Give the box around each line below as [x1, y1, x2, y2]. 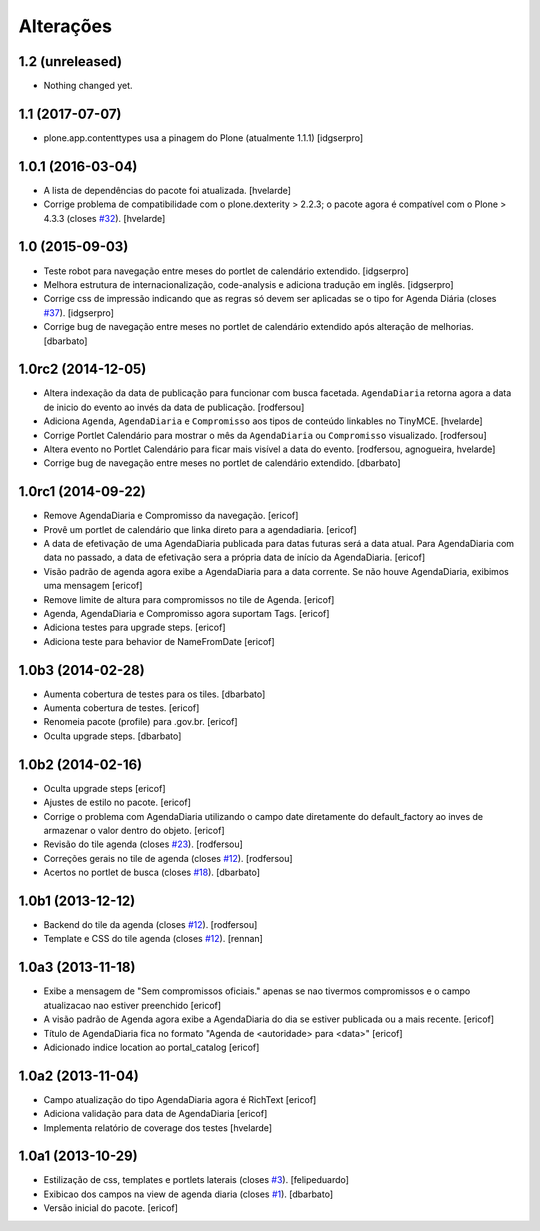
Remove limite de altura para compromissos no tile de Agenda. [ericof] [43, 593, 335, 605]
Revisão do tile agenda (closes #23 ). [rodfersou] [43, 838, 244, 850]
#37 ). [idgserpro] [43, 306, 115, 319]
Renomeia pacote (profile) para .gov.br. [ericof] [43, 716, 239, 728]
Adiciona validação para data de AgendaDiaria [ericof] [43, 1108, 268, 1120]
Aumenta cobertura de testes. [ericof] [43, 702, 200, 714]
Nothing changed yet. [43, 80, 134, 92]
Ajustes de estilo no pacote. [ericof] [43, 796, 192, 809]
